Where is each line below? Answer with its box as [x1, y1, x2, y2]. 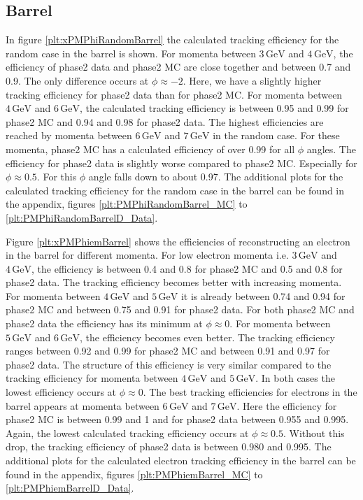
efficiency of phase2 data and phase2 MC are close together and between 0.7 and [6, 59, 351, 74]
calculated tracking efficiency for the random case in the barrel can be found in [6, 183, 345, 197]
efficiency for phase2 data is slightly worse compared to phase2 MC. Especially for [6, 155, 357, 170]
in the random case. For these [213, 128, 340, 143]
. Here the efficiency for [236, 398, 337, 413]
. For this [36, 169, 77, 184]
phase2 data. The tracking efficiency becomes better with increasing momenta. [6, 275, 342, 290]
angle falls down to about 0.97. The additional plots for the [88, 169, 343, 184]
